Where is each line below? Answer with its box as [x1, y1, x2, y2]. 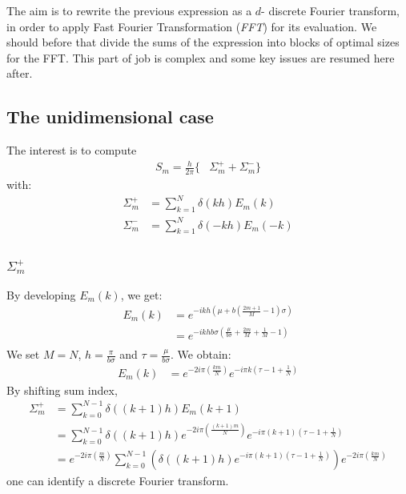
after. [6, 65, 33, 82]
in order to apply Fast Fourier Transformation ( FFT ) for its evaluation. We [6, 18, 377, 34]
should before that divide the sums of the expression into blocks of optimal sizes [6, 34, 400, 50]
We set [6, 346, 40, 363]
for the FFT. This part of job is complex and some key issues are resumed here [6, 49, 395, 66]
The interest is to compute [6, 142, 137, 159]
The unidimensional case [6, 104, 214, 129]
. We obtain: [171, 346, 231, 363]
